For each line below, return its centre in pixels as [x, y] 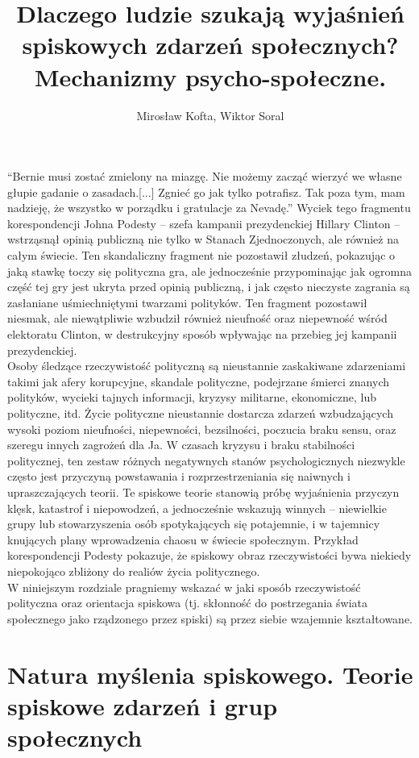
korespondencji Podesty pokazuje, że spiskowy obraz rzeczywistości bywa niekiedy [209, 555]
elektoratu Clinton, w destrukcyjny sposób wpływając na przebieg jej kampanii [202, 334]
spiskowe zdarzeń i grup [143, 705]
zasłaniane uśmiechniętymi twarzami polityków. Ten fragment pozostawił [187, 302]
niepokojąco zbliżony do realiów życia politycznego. [134, 571]
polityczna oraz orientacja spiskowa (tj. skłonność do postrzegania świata [188, 603]
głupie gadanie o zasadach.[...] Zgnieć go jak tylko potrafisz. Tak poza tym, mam [206, 192]
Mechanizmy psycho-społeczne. [210, 76]
